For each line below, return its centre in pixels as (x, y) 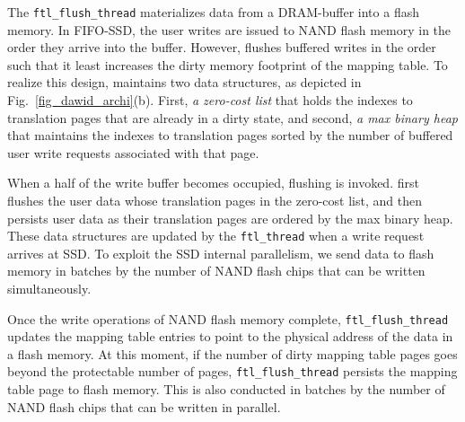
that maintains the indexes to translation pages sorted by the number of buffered (230, 135)
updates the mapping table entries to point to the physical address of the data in (230, 336)
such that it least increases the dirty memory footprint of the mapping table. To (228, 64)
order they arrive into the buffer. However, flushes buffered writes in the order (222, 47)
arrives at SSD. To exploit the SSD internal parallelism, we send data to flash (221, 253)
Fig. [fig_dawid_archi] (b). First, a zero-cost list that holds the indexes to (210, 100)
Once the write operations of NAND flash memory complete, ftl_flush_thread (228, 318)
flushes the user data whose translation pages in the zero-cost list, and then (215, 200)
